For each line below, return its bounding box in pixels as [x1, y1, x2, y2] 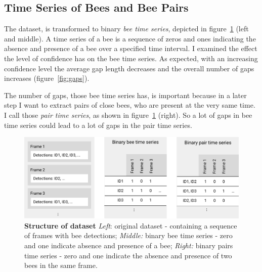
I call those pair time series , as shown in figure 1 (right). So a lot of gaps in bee [4, 109, 252, 120]
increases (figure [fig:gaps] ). [4, 73, 90, 83]
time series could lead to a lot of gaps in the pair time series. [4, 119, 192, 130]
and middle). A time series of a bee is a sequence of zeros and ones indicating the [4, 33, 256, 43]
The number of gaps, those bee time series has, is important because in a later [4, 89, 247, 100]
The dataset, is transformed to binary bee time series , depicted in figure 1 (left [4, 23, 249, 34]
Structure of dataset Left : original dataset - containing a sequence [24, 220, 237, 231]
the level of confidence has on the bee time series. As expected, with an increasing [4, 53, 258, 63]
